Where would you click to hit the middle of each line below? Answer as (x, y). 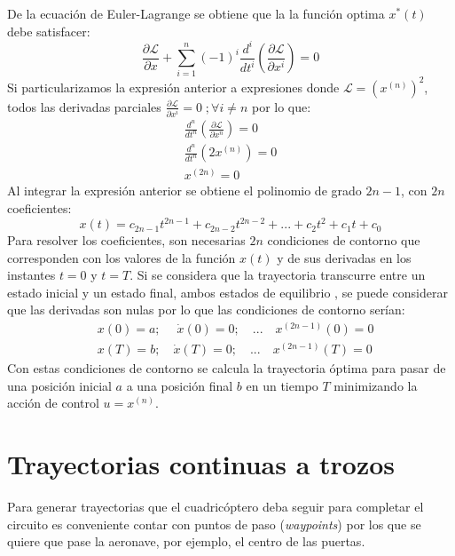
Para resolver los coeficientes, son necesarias (126, 240)
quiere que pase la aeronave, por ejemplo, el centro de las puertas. (186, 541)
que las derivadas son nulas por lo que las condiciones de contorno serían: (206, 310)
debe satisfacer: (49, 31)
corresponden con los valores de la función (122, 257)
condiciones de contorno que (344, 240)
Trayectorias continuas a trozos (201, 464)
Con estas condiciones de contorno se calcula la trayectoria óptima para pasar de (227, 368)
